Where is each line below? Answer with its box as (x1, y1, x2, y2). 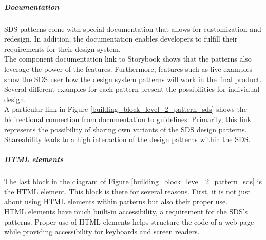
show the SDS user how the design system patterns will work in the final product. (4, 73, 262, 84)
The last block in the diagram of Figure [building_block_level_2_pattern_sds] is (4, 176, 262, 187)
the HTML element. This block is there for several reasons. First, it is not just (4, 186, 251, 196)
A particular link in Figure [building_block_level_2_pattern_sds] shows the (4, 104, 247, 114)
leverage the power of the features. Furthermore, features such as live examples (4, 63, 253, 74)
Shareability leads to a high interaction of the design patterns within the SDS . (4, 134, 251, 145)
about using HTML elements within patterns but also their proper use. (4, 196, 228, 207)
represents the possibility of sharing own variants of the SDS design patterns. (4, 124, 247, 134)
